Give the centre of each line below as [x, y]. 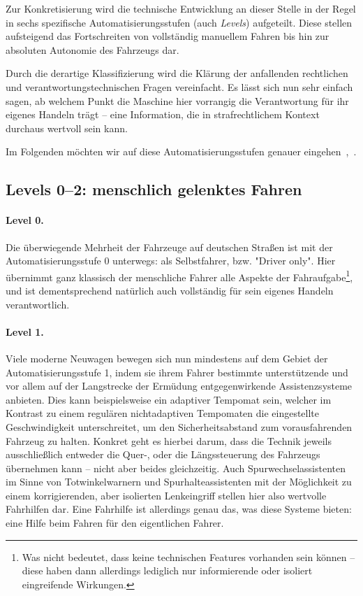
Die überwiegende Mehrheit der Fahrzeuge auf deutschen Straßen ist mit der [169, 247]
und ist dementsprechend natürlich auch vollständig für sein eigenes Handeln [170, 290]
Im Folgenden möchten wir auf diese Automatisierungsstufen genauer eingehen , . [181, 151]
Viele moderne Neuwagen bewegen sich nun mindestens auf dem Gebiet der [167, 358]
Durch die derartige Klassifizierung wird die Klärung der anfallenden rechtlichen [177, 73]
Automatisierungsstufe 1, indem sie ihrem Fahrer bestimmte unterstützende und [177, 372]
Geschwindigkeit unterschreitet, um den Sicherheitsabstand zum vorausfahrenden [179, 426]
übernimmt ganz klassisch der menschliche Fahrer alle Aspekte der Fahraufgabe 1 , [179, 276]
